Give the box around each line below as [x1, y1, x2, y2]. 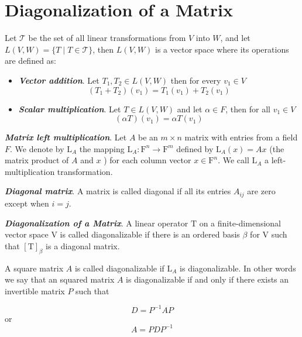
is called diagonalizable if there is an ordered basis [60, 228, 240, 240]
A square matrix [5, 262, 64, 274]
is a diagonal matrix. [46, 239, 120, 252]
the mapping [79, 142, 125, 154]
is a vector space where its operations [155, 43, 289, 55]
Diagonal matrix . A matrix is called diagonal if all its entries [5, 185, 231, 197]
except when [5, 197, 49, 209]
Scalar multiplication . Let [18, 102, 121, 115]
